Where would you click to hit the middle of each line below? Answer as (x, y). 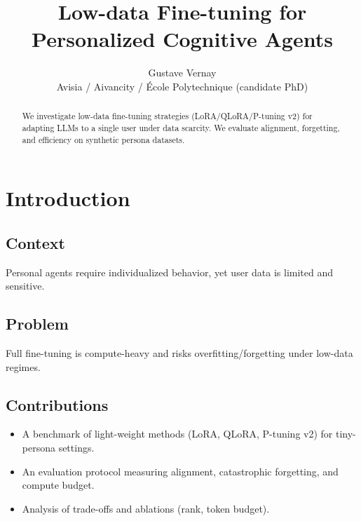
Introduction (68, 198)
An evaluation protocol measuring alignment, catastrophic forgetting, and (180, 471)
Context (35, 242)
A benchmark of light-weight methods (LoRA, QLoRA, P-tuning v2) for (177, 434)
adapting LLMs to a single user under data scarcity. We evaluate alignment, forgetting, (181, 127)
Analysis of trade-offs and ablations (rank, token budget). (146, 508)
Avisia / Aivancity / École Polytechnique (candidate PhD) (182, 86)
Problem (37, 324)
